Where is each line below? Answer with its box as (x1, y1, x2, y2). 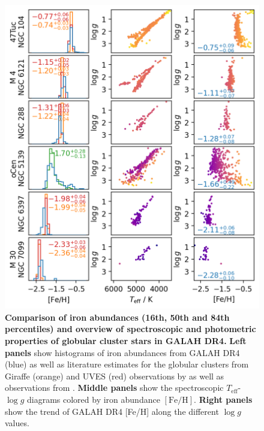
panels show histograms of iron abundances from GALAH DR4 (5, 346, 240, 358)
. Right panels (194, 393, 253, 405)
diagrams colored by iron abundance (27, 393, 160, 405)
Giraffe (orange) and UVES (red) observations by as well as (5, 369, 224, 382)
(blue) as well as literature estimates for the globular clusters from (5, 358, 249, 370)
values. (5, 417, 29, 429)
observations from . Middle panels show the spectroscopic (5, 381, 224, 394)
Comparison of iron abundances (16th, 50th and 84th (5, 311, 230, 323)
